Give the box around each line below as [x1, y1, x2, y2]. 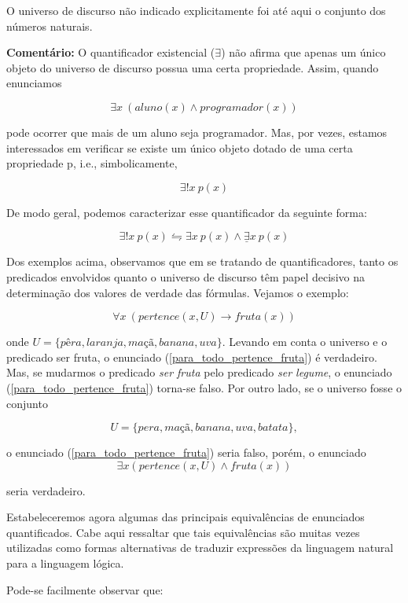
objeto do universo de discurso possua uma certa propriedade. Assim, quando [6, 59, 379, 75]
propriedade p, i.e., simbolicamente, [6, 155, 178, 171]
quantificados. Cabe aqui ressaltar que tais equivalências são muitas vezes [6, 524, 360, 540]
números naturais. [6, 17, 93, 34]
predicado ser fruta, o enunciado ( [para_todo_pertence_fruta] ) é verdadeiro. [6, 348, 377, 365]
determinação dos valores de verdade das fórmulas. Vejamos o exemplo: [6, 284, 349, 300]
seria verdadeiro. [6, 482, 86, 498]
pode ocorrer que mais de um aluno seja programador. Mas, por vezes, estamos [6, 123, 388, 140]
